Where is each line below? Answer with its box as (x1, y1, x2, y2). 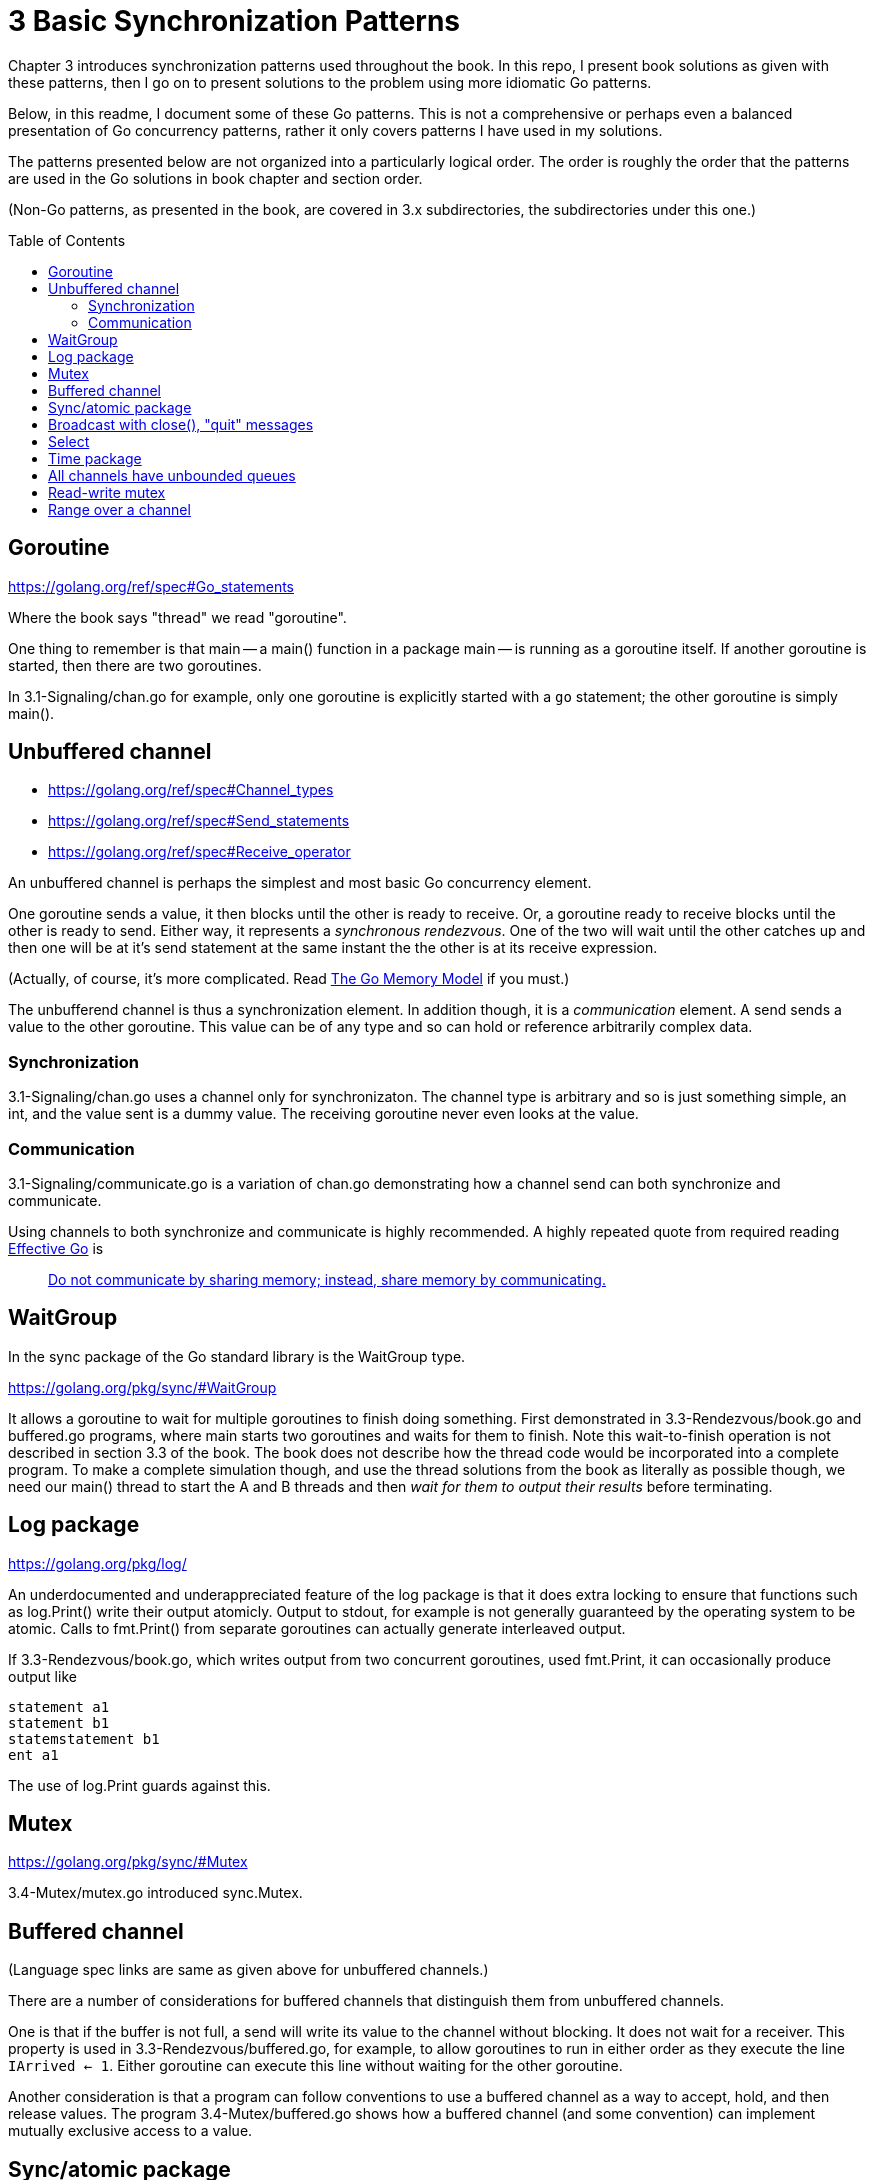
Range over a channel (48, 500, 191, 518)
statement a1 (8, 1698, 110, 1715)
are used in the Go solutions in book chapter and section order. (8, 169, 423, 187)
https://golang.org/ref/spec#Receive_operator (48, 843, 351, 861)
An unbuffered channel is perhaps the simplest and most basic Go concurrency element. (8, 874, 592, 892)
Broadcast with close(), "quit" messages (48, 415, 314, 433)
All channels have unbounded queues (48, 466, 296, 484)
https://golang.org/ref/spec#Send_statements (48, 812, 350, 830)
